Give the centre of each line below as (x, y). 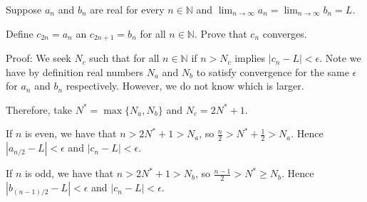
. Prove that (221, 33)
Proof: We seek (38, 58)
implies (250, 58)
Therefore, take (39, 109)
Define (20, 33)
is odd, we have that (69, 173)
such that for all (124, 58)
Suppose (24, 9)
